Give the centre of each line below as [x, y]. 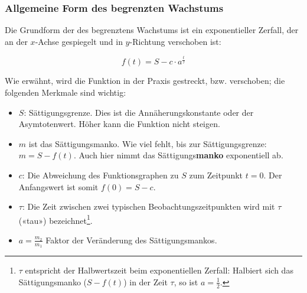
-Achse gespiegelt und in [79, 41]
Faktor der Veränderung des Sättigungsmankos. [131, 240]
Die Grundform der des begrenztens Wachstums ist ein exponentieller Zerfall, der [152, 30]
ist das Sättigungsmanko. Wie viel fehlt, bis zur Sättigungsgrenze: [148, 143]
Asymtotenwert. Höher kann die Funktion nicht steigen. [119, 124]
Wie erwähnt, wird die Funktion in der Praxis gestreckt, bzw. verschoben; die [145, 81]
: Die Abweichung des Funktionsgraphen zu [100, 175]
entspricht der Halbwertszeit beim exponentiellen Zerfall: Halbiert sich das [159, 270]
